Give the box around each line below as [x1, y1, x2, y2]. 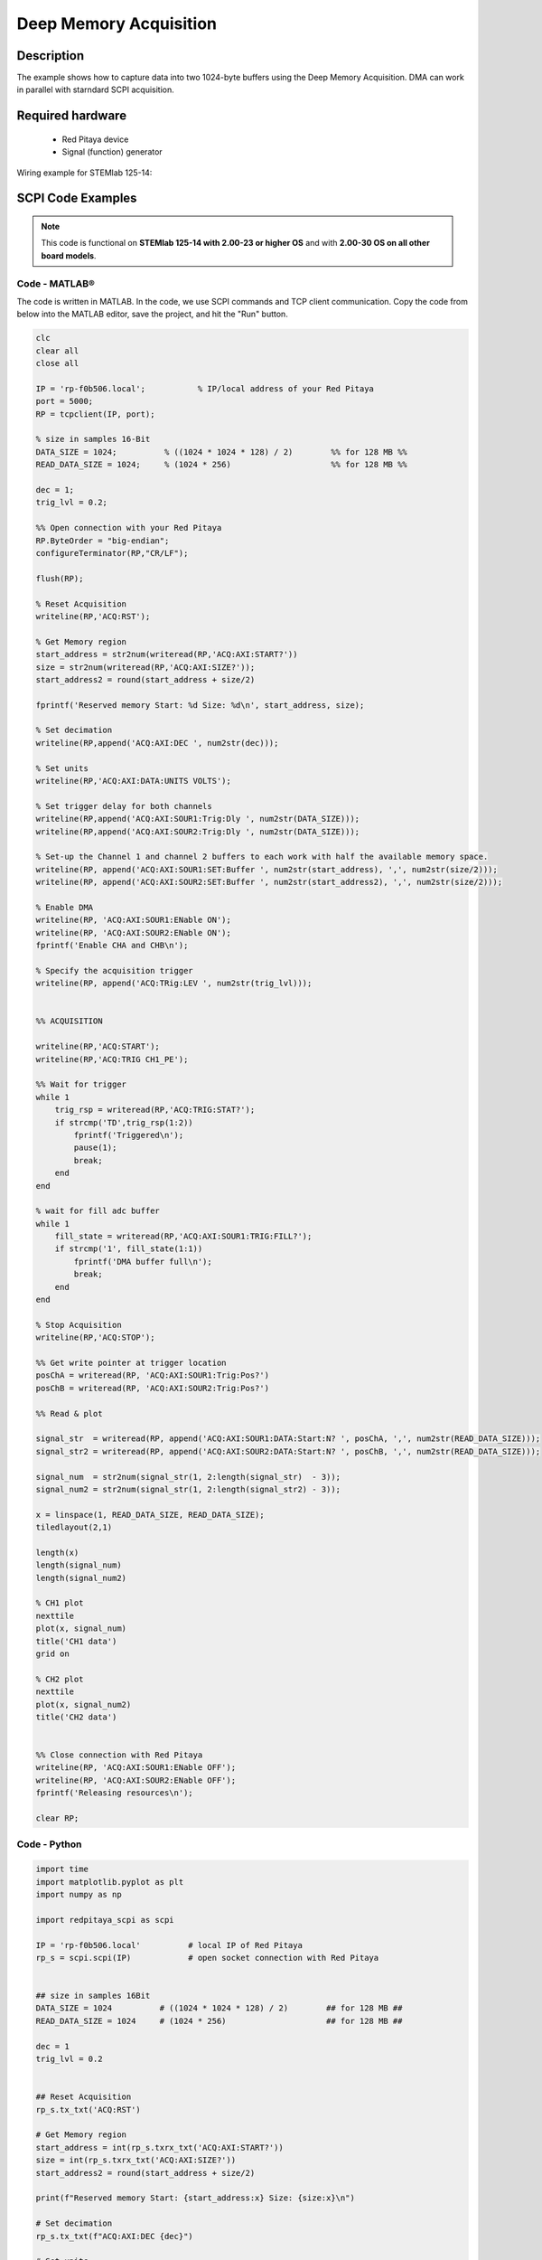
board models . [41, 250, 97, 261]
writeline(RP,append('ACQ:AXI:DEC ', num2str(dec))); [35, 738, 279, 748]
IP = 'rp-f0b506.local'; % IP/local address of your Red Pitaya [35, 383, 375, 393]
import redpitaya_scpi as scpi [35, 1915, 175, 1925]
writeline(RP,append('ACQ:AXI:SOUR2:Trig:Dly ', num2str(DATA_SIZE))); [35, 826, 360, 836]
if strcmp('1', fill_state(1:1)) [54, 1244, 203, 1254]
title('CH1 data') [35, 1636, 117, 1646]
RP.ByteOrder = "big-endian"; [35, 535, 170, 546]
